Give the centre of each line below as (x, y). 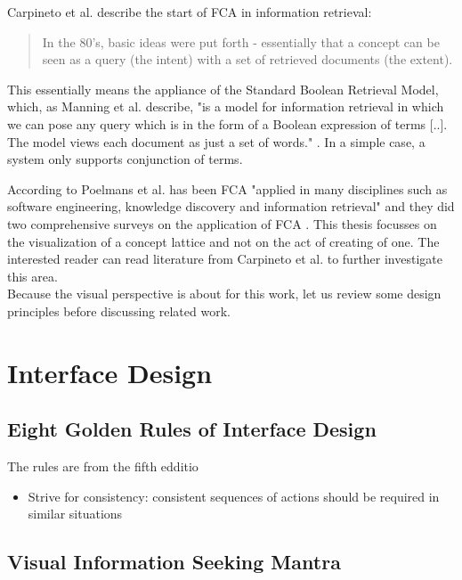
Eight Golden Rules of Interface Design (192, 429)
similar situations (75, 514)
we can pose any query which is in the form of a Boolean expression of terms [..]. (227, 123)
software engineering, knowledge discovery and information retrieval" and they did (231, 206)
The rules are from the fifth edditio (103, 466)
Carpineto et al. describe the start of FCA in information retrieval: (190, 12)
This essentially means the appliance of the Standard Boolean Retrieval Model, (223, 89)
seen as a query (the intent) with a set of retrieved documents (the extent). (247, 59)
